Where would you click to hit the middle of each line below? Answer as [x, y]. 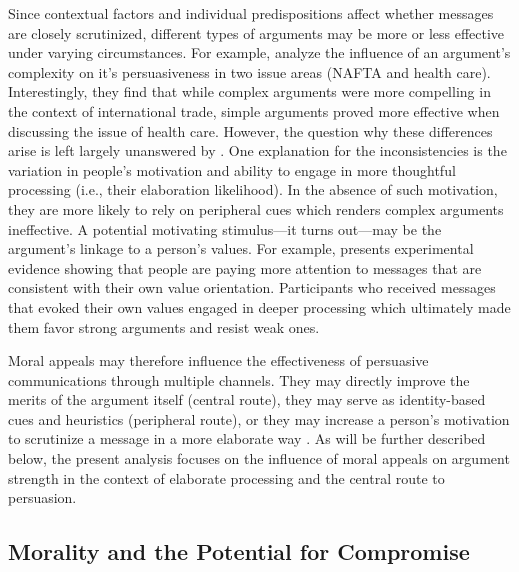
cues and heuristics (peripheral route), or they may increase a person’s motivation [259, 418]
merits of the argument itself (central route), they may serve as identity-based [247, 399]
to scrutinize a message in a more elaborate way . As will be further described [247, 438]
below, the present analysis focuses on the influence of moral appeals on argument [259, 458]
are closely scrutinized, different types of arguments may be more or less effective [256, 32]
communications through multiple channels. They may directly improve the [239, 379]
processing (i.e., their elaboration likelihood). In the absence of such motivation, [253, 189]
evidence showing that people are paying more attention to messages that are [245, 267]
